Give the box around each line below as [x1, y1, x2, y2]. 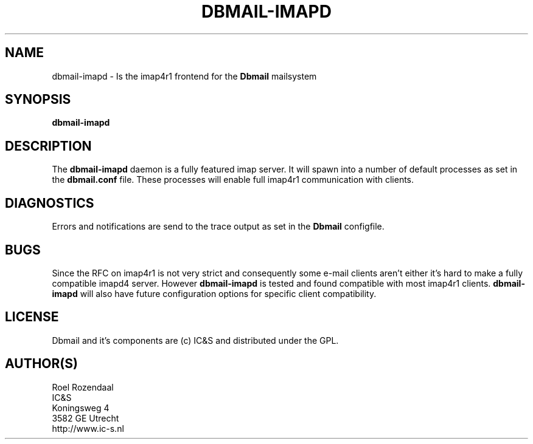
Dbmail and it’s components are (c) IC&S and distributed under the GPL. [52, 335, 339, 346]
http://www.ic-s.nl [52, 423, 124, 434]
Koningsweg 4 [52, 402, 110, 413]
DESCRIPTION [5, 138, 92, 154]
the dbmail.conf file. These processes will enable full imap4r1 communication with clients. [52, 174, 414, 185]
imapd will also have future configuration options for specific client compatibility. [52, 288, 377, 299]
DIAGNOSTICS [5, 195, 94, 211]
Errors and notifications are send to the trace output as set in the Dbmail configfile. [52, 221, 385, 232]
